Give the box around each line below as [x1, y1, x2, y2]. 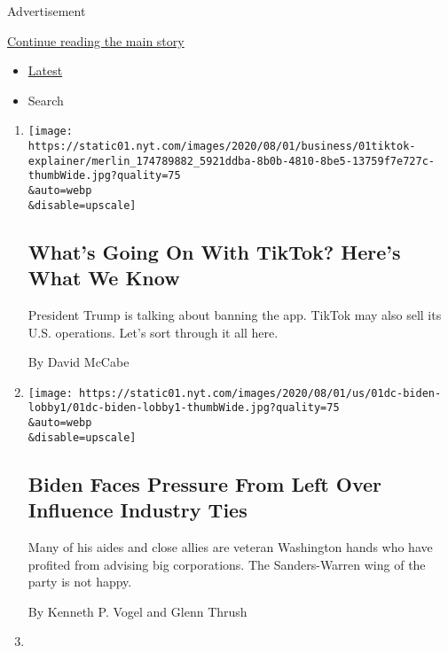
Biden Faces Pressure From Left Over [28, 470, 382, 497]
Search [28, 90, 64, 109]
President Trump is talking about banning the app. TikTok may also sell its [28, 305, 442, 323]
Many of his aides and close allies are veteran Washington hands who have [28, 537, 433, 556]
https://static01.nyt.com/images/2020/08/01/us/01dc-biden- [79, 386, 442, 400]
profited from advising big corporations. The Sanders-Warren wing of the [28, 555, 426, 573]
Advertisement [7, 2, 86, 19]
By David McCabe [28, 353, 130, 371]
